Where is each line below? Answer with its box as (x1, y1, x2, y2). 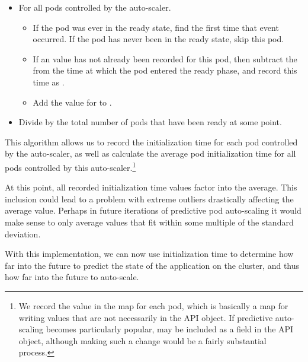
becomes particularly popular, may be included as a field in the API (46, 323, 294, 335)
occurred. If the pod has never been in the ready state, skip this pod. (33, 33, 284, 45)
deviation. (5, 227, 41, 240)
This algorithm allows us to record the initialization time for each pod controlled (5, 135, 298, 148)
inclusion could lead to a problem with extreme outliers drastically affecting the (5, 192, 294, 205)
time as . (33, 75, 65, 88)
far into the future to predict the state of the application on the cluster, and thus (5, 259, 300, 271)
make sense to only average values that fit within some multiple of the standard (5, 215, 294, 228)
